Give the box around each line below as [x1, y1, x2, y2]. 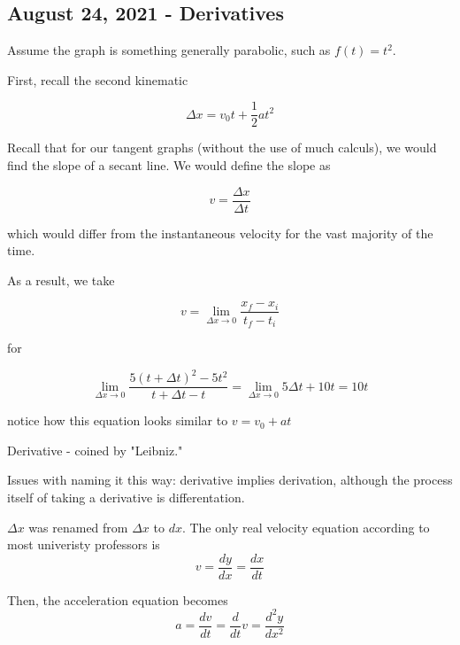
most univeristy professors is [7, 535, 160, 554]
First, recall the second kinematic [7, 70, 188, 89]
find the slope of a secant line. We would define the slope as [7, 156, 331, 175]
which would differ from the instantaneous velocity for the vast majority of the [7, 223, 433, 242]
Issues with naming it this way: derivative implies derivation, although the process [7, 470, 453, 489]
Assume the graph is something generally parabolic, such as [7, 41, 331, 59]
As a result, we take [7, 270, 115, 289]
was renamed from [28, 517, 128, 536]
